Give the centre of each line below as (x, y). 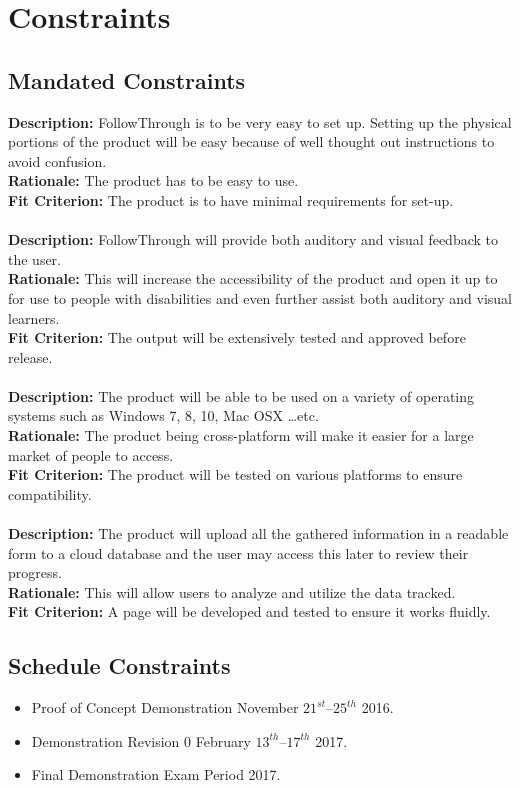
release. (30, 356)
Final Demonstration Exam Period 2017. (156, 774)
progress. (35, 572)
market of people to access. (91, 454)
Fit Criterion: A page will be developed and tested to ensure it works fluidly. (249, 611)
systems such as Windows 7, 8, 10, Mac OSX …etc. (163, 415)
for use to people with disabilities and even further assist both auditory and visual (260, 297)
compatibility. (50, 493)
